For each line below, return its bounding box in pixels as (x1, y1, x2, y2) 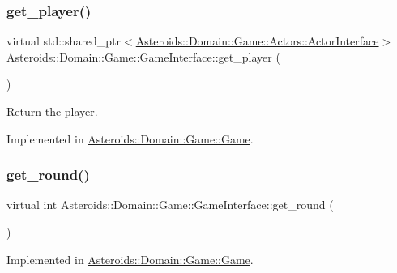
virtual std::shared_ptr (6, 32, 122, 49)
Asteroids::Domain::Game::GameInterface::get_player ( (6, 48, 280, 65)
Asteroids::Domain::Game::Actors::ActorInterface (135, 32, 379, 49)
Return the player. (6, 103, 98, 119)
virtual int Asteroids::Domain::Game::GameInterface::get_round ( (6, 196, 334, 213)
